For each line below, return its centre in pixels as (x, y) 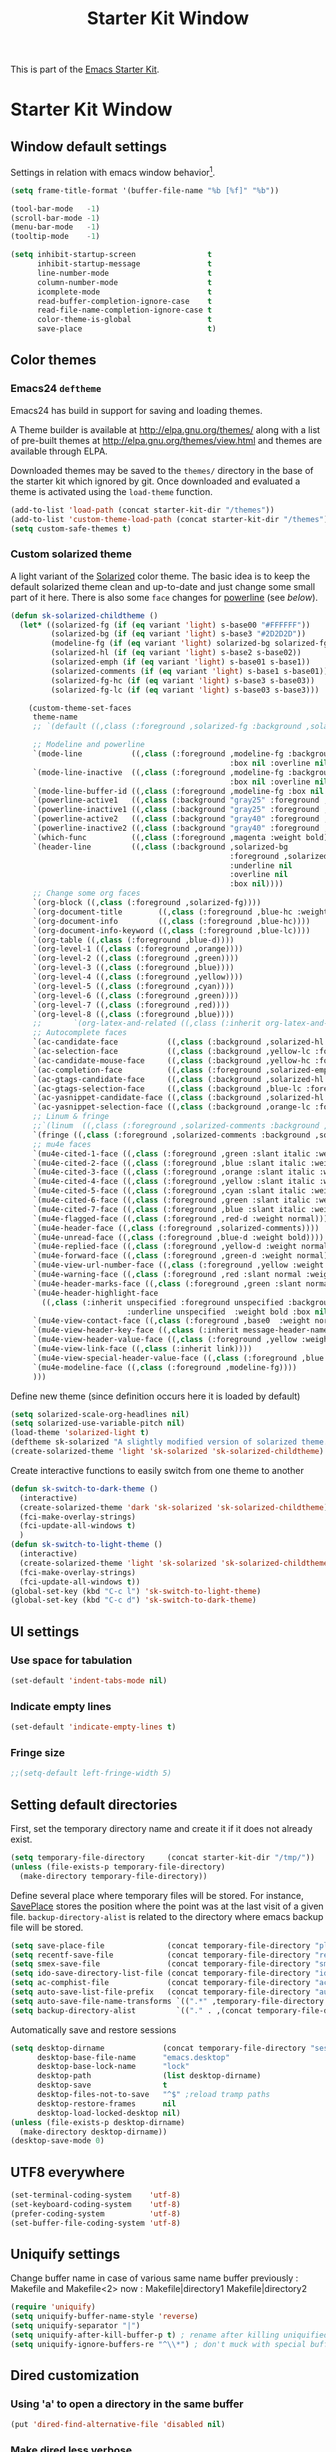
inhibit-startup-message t (124, 264)
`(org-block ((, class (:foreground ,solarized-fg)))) (147, 903)
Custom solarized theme (71, 554)
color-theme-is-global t (124, 320)
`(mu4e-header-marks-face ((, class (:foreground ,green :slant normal (182, 1283)
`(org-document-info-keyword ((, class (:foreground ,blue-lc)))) (171, 930)
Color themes (53, 360)
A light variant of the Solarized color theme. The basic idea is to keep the (160, 576)
